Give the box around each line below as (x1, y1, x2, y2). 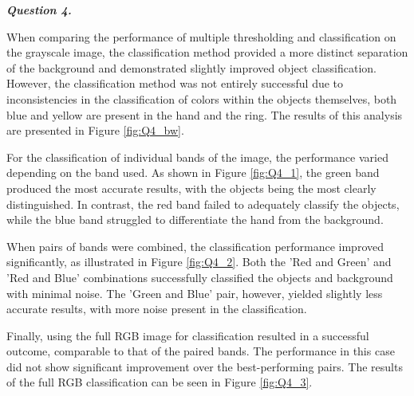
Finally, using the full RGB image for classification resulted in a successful (6, 327, 369, 343)
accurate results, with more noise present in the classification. (6, 300, 307, 317)
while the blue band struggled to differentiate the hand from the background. (6, 211, 384, 228)
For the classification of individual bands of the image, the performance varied (6, 148, 388, 165)
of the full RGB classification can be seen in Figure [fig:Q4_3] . (6, 374, 313, 390)
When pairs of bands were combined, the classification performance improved (6, 237, 384, 254)
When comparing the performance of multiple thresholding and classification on (6, 28, 396, 45)
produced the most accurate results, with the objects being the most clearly (6, 179, 377, 196)
